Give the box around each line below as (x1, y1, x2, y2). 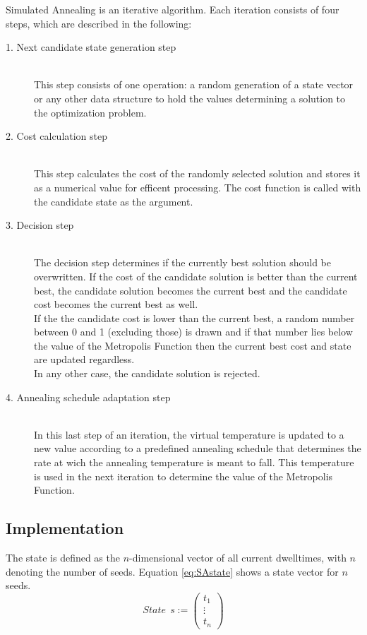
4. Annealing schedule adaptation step (6, 389, 171, 404)
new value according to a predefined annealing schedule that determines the (34, 441, 361, 456)
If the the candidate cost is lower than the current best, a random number (34, 310, 355, 325)
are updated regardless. (34, 352, 135, 367)
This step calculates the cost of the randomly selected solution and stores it (34, 166, 361, 181)
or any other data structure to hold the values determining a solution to (34, 90, 346, 105)
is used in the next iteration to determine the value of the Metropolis (34, 468, 333, 483)
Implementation (6, 517, 124, 539)
